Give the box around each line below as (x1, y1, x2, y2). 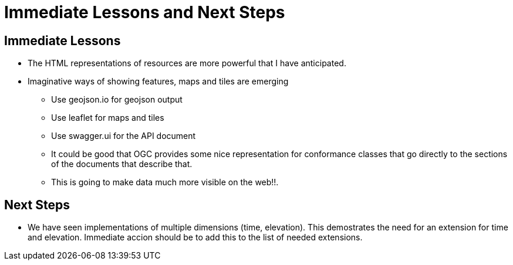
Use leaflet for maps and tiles (51, 113, 164, 123)
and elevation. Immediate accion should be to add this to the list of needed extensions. (28, 232, 363, 243)
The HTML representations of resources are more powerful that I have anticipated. (28, 58, 346, 69)
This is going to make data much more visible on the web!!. (51, 177, 279, 188)
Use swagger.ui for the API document (51, 131, 196, 141)
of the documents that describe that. (51, 159, 193, 169)
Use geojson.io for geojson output (51, 94, 183, 105)
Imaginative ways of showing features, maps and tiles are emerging (28, 76, 289, 87)
